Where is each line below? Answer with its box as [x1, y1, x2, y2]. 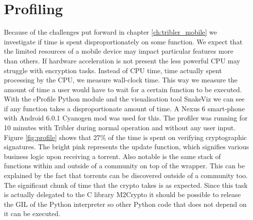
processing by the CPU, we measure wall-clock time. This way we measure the [4, 75, 238, 85]
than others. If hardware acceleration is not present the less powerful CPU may [4, 55, 240, 65]
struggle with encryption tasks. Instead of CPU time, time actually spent [4, 65, 222, 75]
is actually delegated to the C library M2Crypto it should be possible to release [4, 189, 241, 200]
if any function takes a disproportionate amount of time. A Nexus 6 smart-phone [4, 103, 245, 113]
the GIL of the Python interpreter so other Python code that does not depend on [4, 199, 247, 209]
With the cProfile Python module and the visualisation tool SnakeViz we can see [4, 94, 245, 104]
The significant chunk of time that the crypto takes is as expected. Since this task [4, 180, 248, 190]
